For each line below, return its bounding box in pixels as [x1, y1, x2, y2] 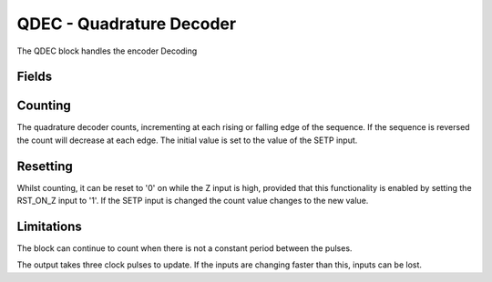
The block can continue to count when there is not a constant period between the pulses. [16, 243, 353, 254]
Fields [16, 69, 53, 85]
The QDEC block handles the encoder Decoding [16, 45, 198, 56]
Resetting [16, 158, 73, 174]
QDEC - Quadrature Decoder [16, 14, 237, 34]
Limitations [16, 218, 82, 234]
